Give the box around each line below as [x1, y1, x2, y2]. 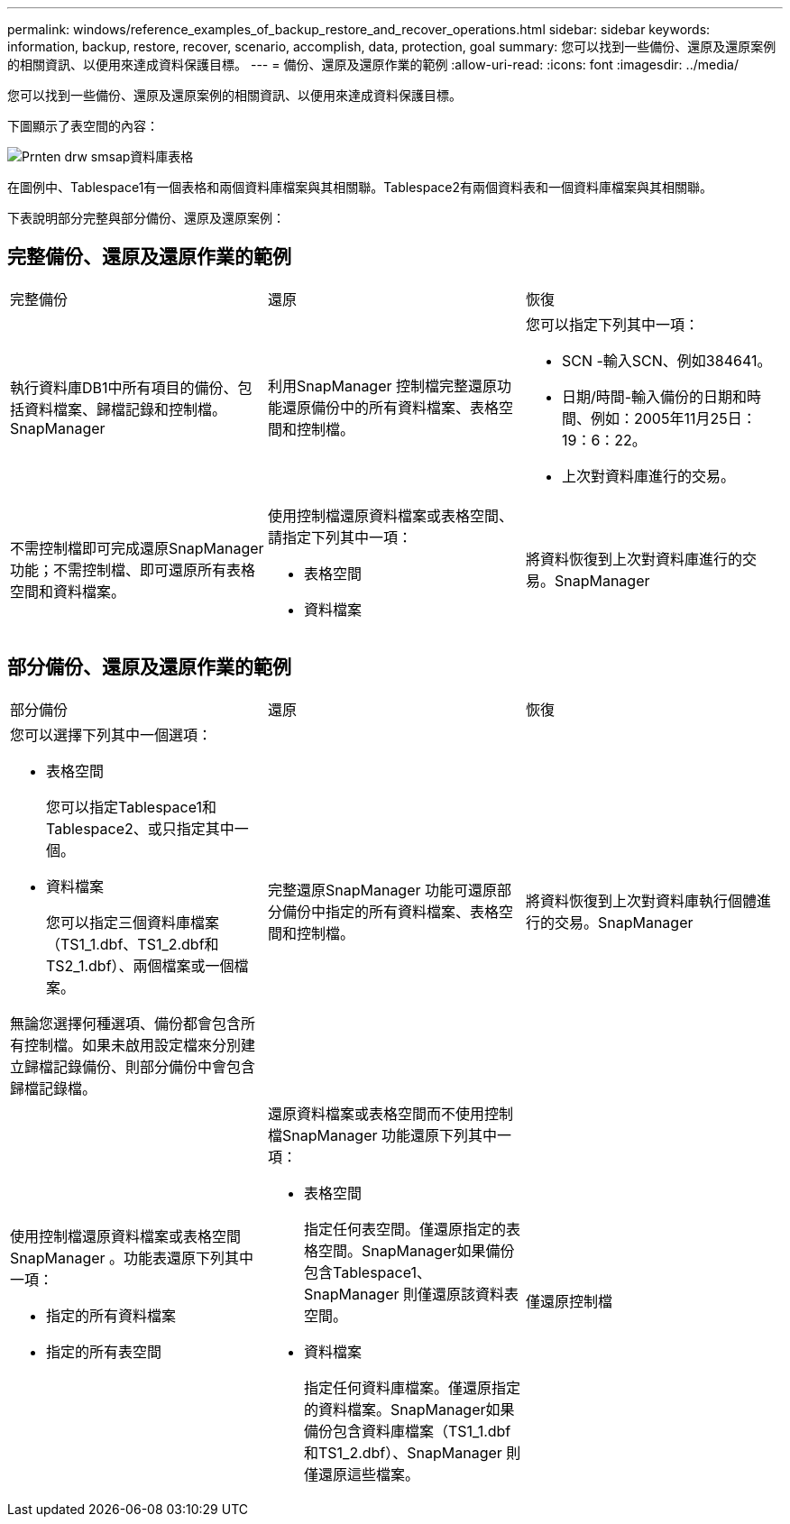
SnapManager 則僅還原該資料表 [303, 1284, 519, 1303]
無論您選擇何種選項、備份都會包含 [10, 1014, 242, 1033]
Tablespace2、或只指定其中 [46, 819, 234, 838]
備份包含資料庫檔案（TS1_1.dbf [303, 1421, 511, 1440]
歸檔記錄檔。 [10, 1079, 97, 1097]
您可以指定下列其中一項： [525, 315, 699, 334]
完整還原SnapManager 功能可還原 [267, 880, 498, 899]
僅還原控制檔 [525, 1291, 612, 1310]
